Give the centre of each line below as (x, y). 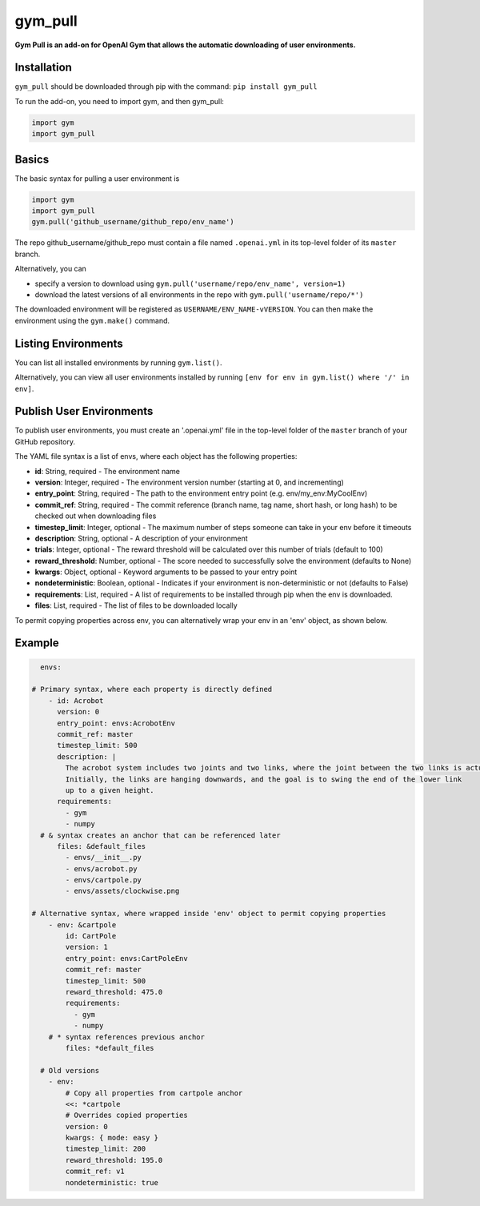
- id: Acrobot (76, 700)
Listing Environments (69, 343)
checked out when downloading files (96, 516)
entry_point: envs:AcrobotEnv (116, 723)
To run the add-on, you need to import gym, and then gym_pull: (119, 101)
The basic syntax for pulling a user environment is (97, 178)
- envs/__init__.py (103, 858)
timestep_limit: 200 (106, 1149)
